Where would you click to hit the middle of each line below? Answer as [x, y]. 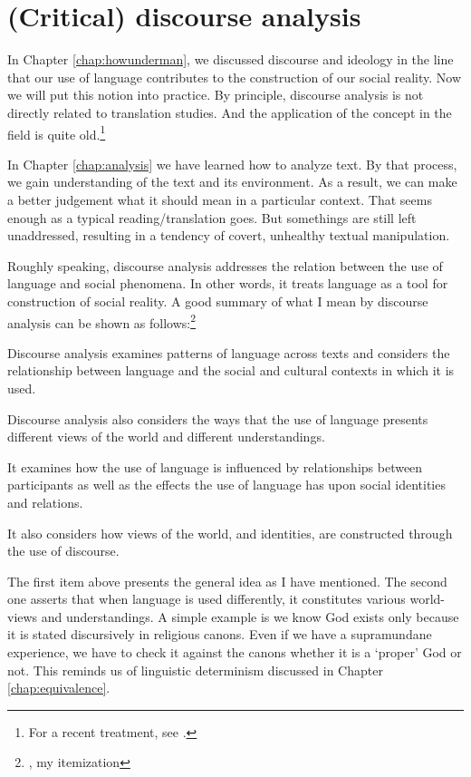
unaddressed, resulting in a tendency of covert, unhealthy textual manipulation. [229, 235]
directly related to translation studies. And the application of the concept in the [230, 112]
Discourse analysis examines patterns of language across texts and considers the [229, 352]
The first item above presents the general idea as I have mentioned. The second [227, 581]
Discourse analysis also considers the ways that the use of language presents [218, 418]
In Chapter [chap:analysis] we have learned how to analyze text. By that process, [232, 164]
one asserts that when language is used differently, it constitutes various [207, 599]
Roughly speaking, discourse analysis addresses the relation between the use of [225, 265]
